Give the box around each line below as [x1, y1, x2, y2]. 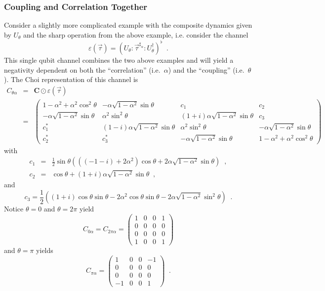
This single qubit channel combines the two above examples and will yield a [4, 54, 234, 65]
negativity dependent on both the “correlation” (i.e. [4, 64, 161, 75]
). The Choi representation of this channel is [4, 74, 138, 84]
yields [36, 245, 53, 255]
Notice [4, 204, 24, 214]
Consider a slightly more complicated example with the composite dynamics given [4, 20, 252, 30]
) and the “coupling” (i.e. [168, 64, 244, 75]
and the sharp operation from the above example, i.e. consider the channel [23, 29, 248, 40]
